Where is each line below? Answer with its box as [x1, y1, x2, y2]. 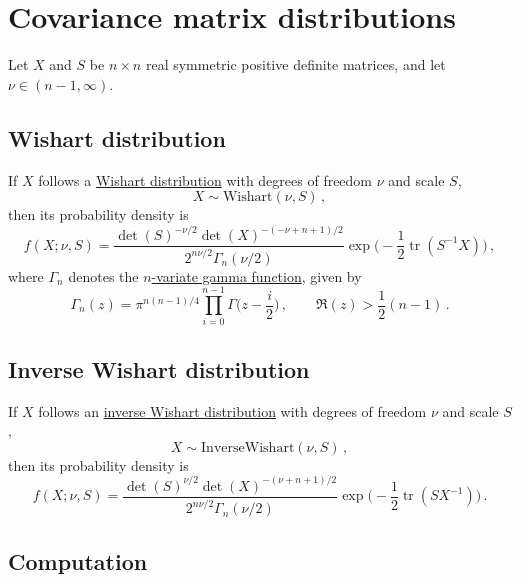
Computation [8, 545, 148, 576]
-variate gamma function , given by [151, 265, 362, 286]
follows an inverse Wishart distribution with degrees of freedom [38, 400, 427, 421]
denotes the [68, 265, 139, 286]
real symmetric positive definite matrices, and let [145, 54, 446, 75]
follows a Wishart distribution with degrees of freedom [38, 169, 373, 190]
